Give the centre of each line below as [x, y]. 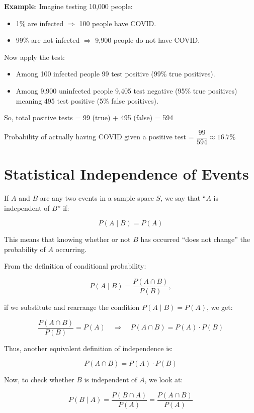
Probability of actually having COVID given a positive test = [99, 137]
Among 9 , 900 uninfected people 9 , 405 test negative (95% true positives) [126, 90]
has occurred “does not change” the [195, 239]
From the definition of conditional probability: [75, 266]
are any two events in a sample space [97, 197]
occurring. [71, 249]
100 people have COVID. [118, 23]
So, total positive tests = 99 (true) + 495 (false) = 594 [89, 117]
